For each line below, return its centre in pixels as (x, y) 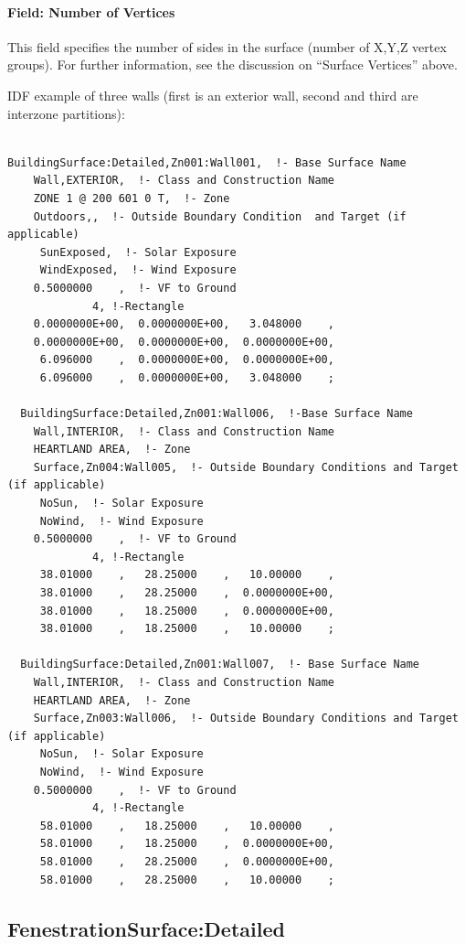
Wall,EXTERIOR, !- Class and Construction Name (184, 181)
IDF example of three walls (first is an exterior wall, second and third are (213, 95)
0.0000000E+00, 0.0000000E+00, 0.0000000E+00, (184, 342)
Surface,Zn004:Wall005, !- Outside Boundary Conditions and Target (246, 467)
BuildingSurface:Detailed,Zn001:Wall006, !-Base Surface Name (217, 414)
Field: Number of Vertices (91, 11)
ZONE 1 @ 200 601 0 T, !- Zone (132, 198)
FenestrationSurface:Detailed (146, 928)
